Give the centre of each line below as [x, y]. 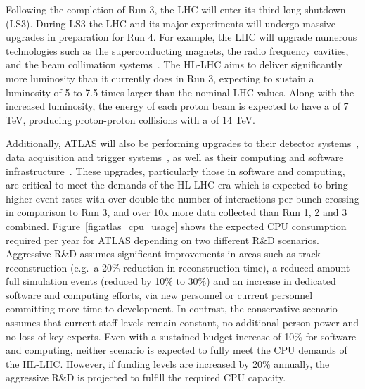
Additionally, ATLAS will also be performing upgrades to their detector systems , [182, 143]
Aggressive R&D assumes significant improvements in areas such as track [163, 254]
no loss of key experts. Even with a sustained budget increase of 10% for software [181, 336]
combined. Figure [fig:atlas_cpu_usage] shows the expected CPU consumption [176, 225]
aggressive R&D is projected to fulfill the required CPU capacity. [146, 377]
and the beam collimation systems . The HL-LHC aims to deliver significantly [174, 64]
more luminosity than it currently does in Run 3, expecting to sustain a [160, 78]
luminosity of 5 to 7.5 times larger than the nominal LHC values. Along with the [180, 92]
